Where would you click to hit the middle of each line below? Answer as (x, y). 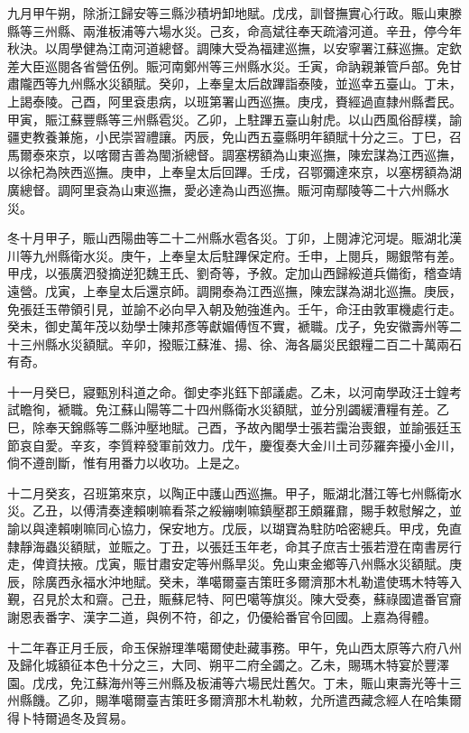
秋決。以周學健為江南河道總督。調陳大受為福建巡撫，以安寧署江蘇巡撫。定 (228, 48)
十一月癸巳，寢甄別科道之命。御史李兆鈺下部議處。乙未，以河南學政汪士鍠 (228, 391)
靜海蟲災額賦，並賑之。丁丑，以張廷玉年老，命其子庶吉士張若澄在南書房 (234, 546)
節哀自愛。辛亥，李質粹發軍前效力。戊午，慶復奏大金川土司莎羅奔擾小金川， (234, 445)
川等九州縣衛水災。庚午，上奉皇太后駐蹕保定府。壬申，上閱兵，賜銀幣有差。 (234, 255)
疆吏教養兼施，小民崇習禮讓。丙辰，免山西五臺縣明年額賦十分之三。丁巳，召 (234, 137)
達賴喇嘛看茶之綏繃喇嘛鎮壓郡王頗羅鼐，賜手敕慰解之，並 (291, 510)
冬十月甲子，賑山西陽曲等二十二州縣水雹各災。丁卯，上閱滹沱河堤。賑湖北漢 (234, 238)
